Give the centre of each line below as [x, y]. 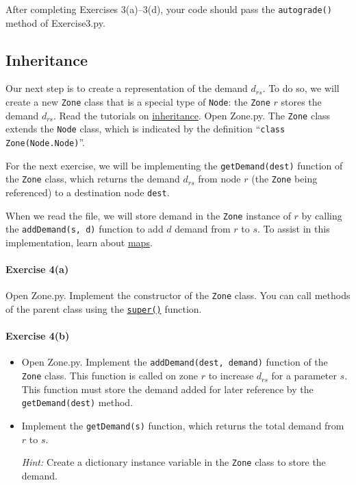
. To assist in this [293, 229]
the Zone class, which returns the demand [93, 179]
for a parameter [304, 376]
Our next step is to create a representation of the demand [127, 88]
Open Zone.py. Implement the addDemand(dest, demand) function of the [175, 362]
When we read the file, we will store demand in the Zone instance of [148, 215]
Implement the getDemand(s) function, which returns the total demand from [183, 426]
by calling [322, 215]
